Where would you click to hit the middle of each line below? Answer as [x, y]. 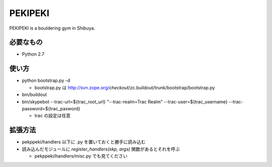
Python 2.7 [33, 54]
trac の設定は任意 [52, 116]
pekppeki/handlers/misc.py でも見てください [81, 156]
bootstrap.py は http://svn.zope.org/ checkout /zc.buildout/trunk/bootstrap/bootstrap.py [125, 87]
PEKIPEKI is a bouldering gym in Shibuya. [52, 28]
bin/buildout [35, 95]
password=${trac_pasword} [51, 108]
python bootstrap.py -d [46, 81]
